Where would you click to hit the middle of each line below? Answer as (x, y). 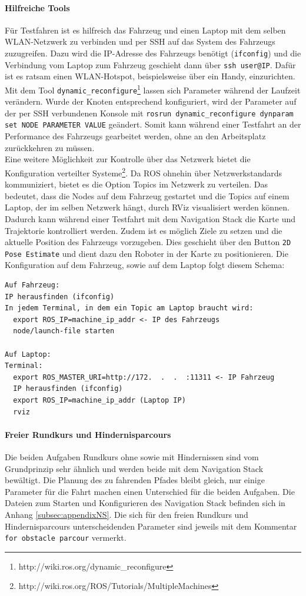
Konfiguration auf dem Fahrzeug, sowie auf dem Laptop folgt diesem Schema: (145, 265)
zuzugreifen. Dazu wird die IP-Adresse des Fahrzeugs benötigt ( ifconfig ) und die (153, 53)
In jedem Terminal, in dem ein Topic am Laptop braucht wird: (129, 308)
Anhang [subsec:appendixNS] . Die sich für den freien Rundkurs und (127, 514)
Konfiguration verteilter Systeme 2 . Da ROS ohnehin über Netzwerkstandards (144, 172)
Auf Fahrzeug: (32, 285)
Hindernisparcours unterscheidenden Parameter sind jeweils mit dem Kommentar (151, 526)
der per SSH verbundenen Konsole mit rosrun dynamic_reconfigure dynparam (149, 113)
